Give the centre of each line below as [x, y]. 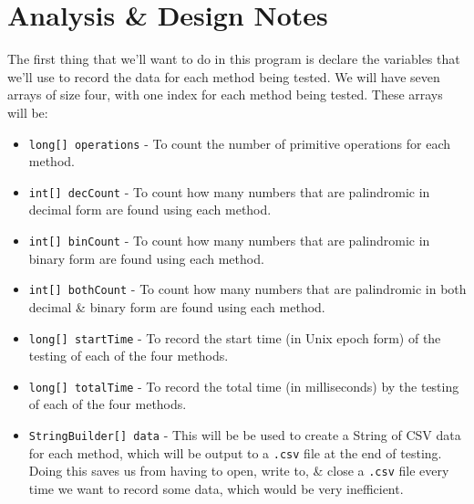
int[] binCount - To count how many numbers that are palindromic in [229, 240]
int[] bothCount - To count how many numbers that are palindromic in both [247, 289]
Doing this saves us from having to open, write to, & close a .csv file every [239, 471]
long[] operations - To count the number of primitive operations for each [240, 143]
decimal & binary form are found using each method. [177, 306]
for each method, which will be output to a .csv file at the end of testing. [235, 452]
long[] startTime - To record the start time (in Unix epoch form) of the [235, 337]
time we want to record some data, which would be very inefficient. [216, 488]
